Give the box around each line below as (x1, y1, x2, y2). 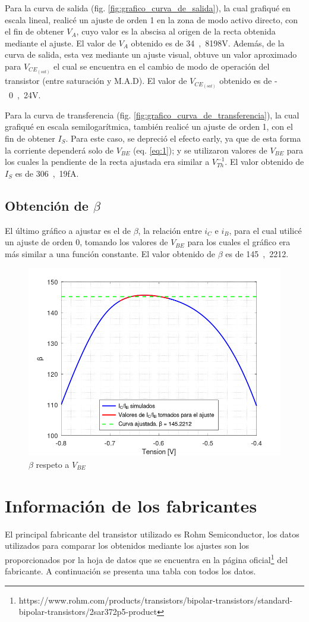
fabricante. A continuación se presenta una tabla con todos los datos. (5, 565, 256, 577)
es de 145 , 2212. (225, 247, 289, 260)
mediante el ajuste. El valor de (5, 36, 116, 49)
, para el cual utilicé (229, 224, 302, 236)
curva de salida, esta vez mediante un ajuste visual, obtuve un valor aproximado (5, 48, 297, 61)
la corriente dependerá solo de (5, 143, 113, 156)
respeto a (36, 458, 70, 470)
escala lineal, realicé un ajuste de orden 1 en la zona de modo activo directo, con (5, 13, 298, 26)
